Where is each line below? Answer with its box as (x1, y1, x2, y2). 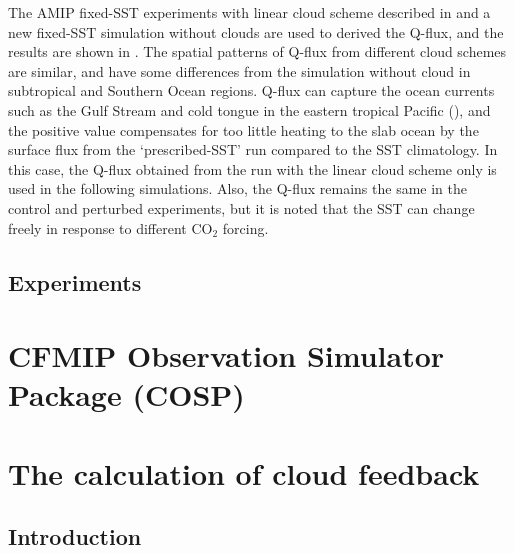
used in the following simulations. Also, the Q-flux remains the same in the (8, 178, 467, 199)
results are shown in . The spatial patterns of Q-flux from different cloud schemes (8, 41, 507, 62)
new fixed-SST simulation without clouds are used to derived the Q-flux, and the (8, 21, 504, 42)
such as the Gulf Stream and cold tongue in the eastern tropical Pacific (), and (8, 99, 491, 120)
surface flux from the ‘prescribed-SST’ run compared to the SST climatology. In (8, 139, 498, 160)
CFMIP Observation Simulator (8, 335, 445, 376)
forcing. (222, 217, 269, 238)
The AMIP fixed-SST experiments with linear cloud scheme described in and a (8, 2, 491, 22)
